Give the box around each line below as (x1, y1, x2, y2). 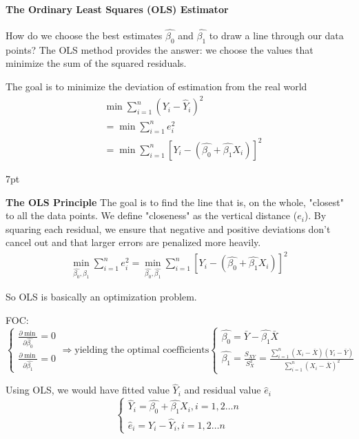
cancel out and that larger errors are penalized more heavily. (6, 235, 261, 249)
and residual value (184, 382, 261, 397)
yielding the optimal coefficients (74, 345, 209, 355)
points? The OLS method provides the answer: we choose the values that (6, 42, 314, 57)
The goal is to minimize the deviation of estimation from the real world (6, 79, 307, 93)
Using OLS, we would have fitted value (6, 382, 170, 397)
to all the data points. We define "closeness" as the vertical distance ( (6, 208, 298, 223)
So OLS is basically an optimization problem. (6, 289, 197, 304)
